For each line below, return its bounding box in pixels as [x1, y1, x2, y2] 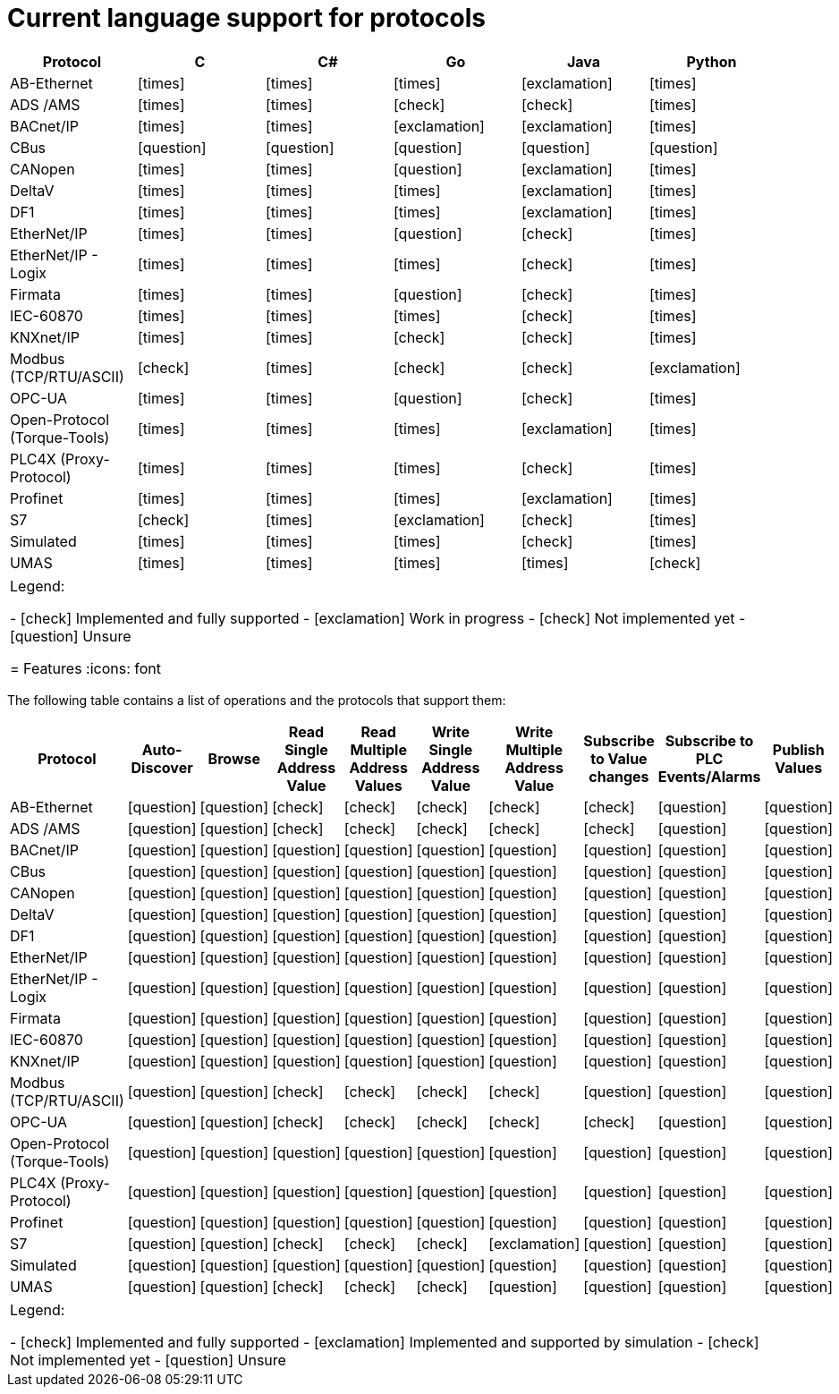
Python [686, 52, 737, 71]
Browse [208, 749, 261, 768]
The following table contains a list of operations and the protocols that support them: [7, 692, 506, 708]
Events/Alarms [657, 767, 761, 786]
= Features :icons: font [10, 659, 162, 677]
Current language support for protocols [7, 3, 486, 33]
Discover [131, 758, 193, 777]
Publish [772, 740, 825, 759]
